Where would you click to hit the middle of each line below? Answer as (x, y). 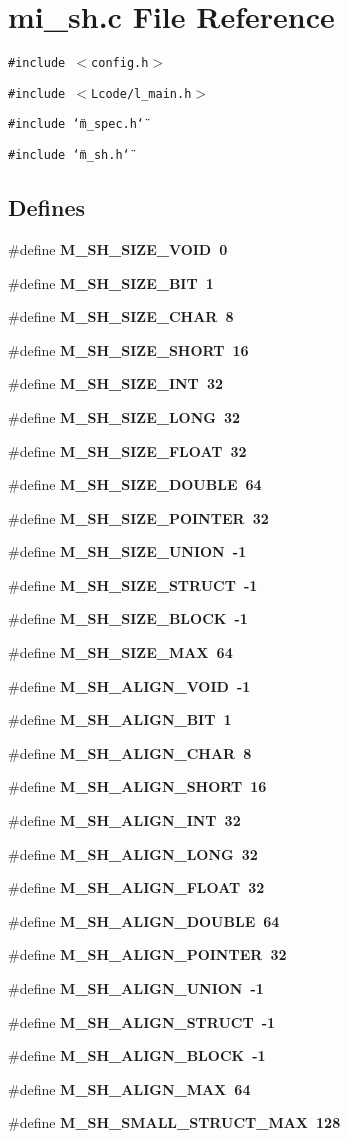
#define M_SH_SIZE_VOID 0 (118, 248)
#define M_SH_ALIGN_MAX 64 (129, 1088)
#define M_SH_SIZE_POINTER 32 (138, 517)
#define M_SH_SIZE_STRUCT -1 (133, 584)
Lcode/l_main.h (141, 93)
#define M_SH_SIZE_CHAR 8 (121, 316)
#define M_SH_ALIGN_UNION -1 (136, 988)
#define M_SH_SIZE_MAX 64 (120, 652)
